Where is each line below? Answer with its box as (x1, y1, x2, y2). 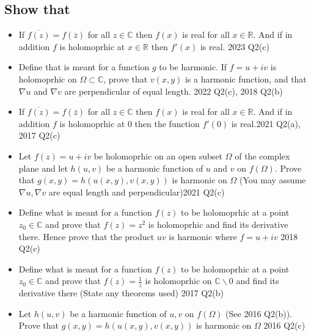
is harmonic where (169, 230, 237, 243)
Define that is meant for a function (18, 60, 150, 73)
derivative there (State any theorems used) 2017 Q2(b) (18, 287, 224, 299)
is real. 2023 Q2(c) (200, 40, 269, 53)
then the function (134, 117, 200, 130)
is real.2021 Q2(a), (231, 117, 301, 130)
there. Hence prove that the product (18, 230, 155, 243)
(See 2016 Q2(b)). (225, 307, 293, 320)
